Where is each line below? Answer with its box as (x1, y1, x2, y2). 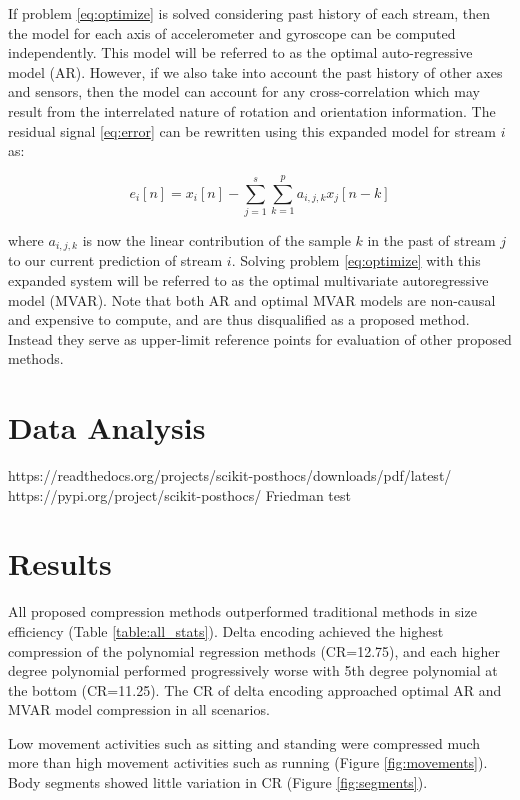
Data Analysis (8, 407, 206, 448)
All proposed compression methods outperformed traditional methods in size (8, 601, 477, 622)
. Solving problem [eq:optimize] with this (231, 250, 481, 271)
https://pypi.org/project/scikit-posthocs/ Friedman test (8, 484, 351, 505)
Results (8, 543, 112, 584)
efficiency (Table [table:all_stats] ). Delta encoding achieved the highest (8, 620, 444, 641)
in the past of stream (367, 229, 496, 250)
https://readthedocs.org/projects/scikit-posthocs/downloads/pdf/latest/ (8, 465, 452, 486)
